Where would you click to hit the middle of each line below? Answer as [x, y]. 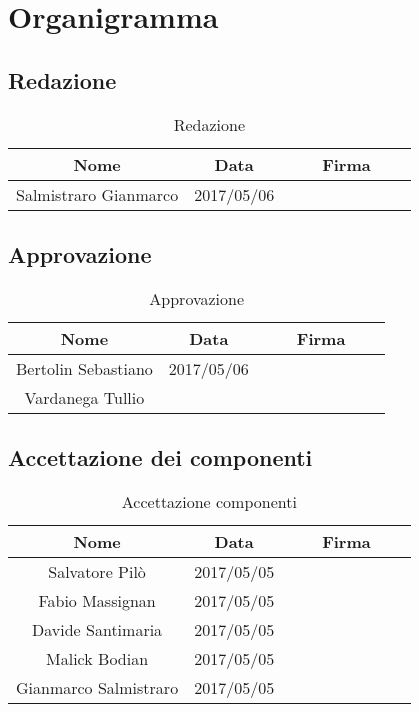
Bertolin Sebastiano [84, 368]
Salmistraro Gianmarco [97, 194]
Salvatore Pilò [97, 571]
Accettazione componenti [209, 501]
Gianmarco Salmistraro [97, 687]
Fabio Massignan [97, 600]
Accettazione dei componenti [160, 457]
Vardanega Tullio [84, 397]
